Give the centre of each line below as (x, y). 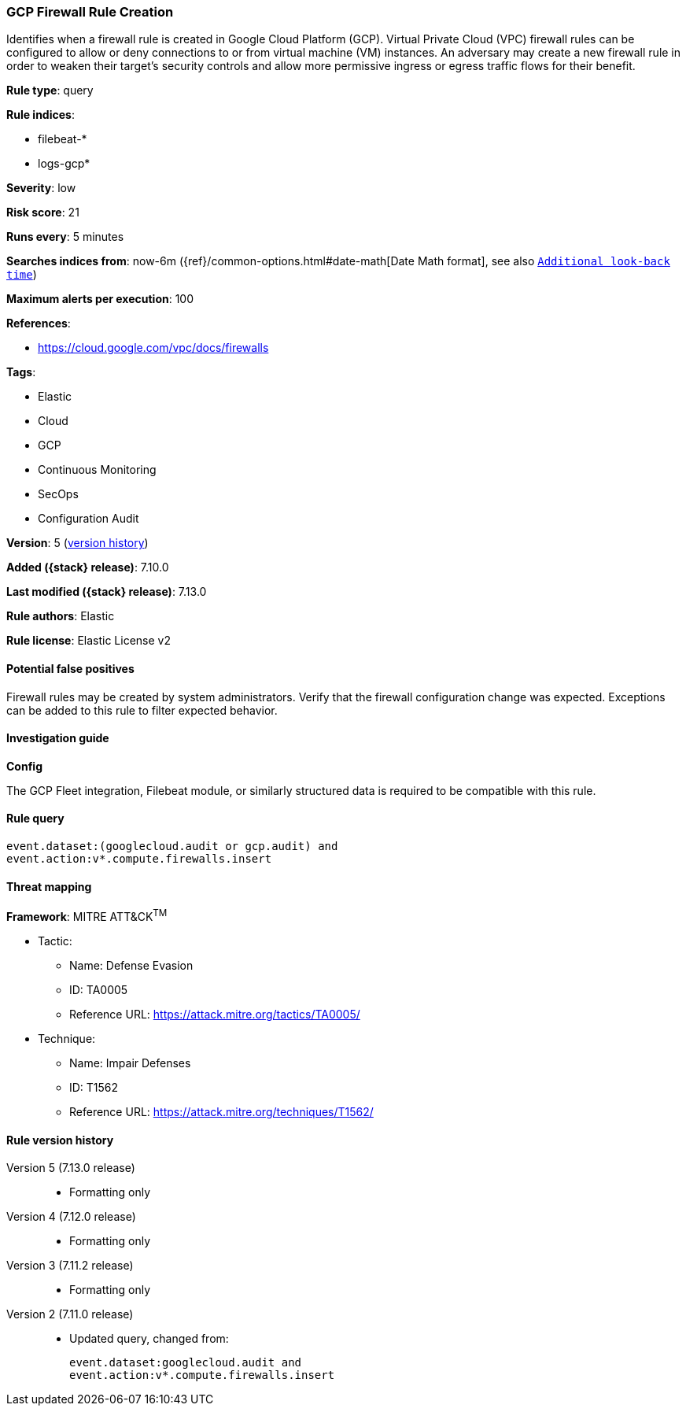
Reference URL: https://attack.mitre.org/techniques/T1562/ (221, 1111)
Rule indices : (41, 115)
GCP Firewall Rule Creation (90, 12)
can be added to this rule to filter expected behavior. (142, 710)
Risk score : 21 (43, 213)
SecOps (58, 494)
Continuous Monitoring (97, 470)
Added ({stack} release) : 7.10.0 (88, 567)
